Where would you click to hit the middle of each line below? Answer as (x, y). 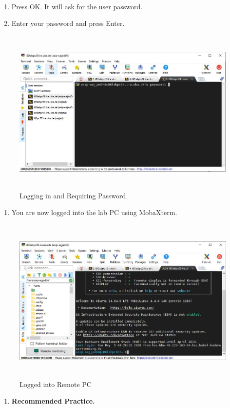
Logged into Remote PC (56, 384)
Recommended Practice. (53, 400)
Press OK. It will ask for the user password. (77, 6)
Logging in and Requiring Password (73, 196)
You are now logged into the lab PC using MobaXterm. (94, 212)
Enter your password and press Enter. (68, 23)
